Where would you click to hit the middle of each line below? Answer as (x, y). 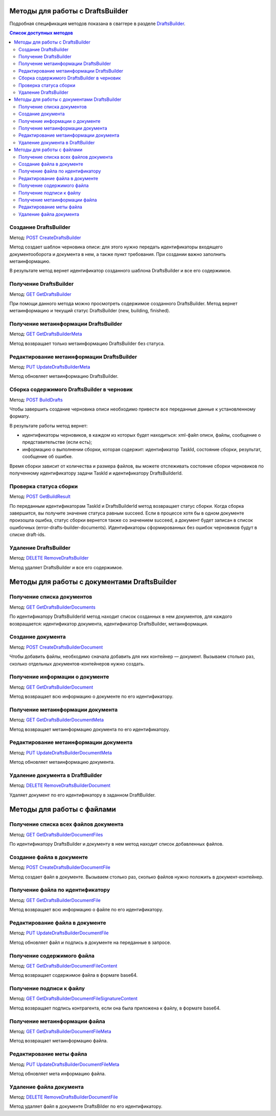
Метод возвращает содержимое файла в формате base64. (74, 975)
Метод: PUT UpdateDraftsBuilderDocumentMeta (61, 753)
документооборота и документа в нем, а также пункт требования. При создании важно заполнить (118, 254)
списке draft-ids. (28, 534)
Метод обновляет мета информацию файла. (57, 1074)
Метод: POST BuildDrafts (36, 400)
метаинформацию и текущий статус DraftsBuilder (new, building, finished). (90, 311)
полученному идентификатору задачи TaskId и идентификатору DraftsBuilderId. (96, 473)
